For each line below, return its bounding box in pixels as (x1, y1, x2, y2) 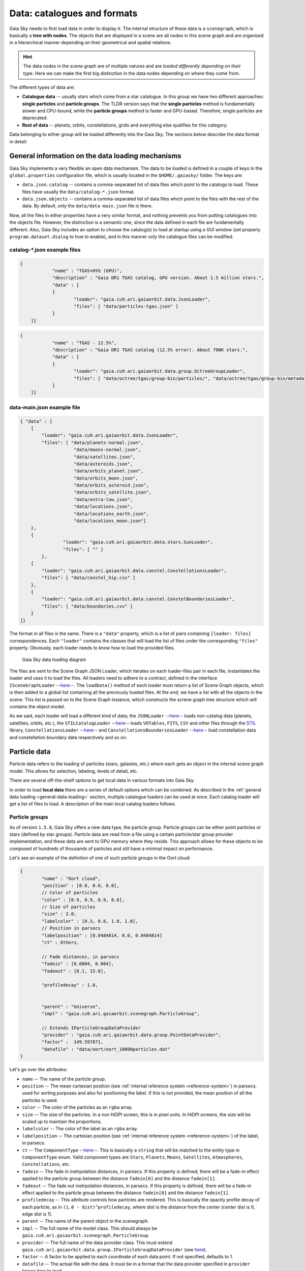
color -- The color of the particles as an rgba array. (22, 1104, 133, 1110)
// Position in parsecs (41, 925, 101, 931)
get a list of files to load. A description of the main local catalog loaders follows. (9, 801, 176, 807)
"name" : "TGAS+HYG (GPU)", (52, 267, 122, 274)
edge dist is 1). (22, 1211, 53, 1217)
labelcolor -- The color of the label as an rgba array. (22, 1126, 138, 1132)
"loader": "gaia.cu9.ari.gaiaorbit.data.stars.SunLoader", (63, 539, 213, 545)
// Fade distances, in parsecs (41, 954, 119, 959)
